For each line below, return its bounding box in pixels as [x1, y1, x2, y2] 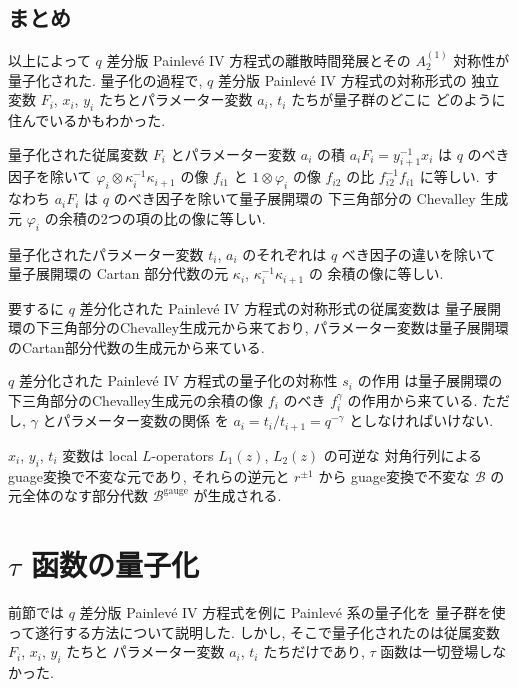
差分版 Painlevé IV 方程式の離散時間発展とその [106, 50, 411, 71]
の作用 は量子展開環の [357, 370, 503, 391]
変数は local [62, 444, 138, 465]
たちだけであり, [263, 641, 365, 662]
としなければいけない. [349, 410, 494, 431]
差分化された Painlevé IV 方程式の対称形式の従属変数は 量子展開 [79, 297, 501, 318]
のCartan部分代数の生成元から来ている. [8, 336, 265, 357]
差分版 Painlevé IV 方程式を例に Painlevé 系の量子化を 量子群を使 [79, 601, 506, 622]
